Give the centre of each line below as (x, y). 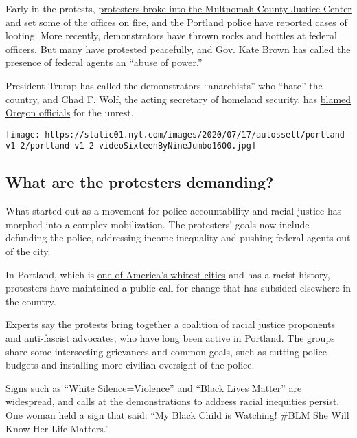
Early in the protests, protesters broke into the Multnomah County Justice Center (178, 8)
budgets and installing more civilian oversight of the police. (130, 365)
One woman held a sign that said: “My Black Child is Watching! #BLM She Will (177, 414)
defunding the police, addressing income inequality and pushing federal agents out (178, 238)
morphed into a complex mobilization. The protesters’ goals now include (158, 224)
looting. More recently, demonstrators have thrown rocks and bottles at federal (171, 35)
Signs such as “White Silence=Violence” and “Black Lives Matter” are (154, 387)
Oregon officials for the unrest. (70, 112)
